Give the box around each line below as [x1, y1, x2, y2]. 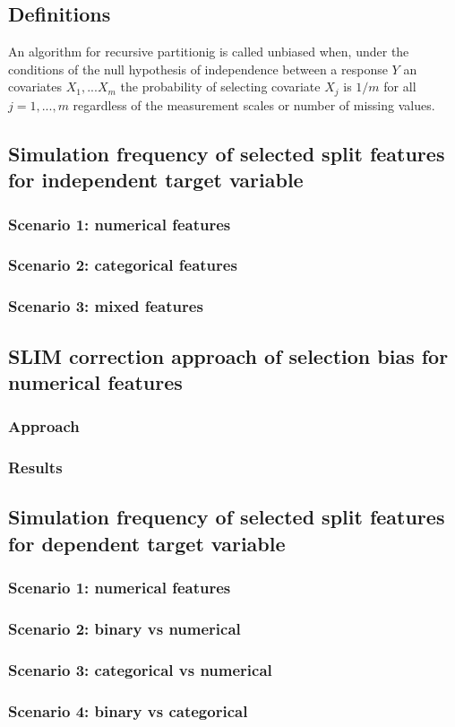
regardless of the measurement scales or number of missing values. [73, 95, 435, 114]
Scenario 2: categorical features [8, 254, 237, 276]
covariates [8, 77, 62, 96]
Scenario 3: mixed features [8, 295, 203, 317]
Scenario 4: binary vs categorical [8, 699, 248, 722]
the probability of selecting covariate [120, 77, 321, 96]
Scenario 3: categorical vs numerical [8, 658, 272, 680]
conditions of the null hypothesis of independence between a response [8, 59, 388, 78]
